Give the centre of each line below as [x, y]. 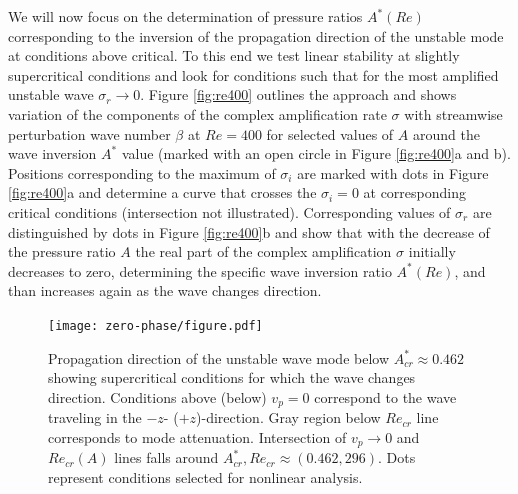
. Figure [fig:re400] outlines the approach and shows [298, 94]
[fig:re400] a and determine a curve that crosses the [162, 192]
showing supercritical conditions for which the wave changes [232, 377]
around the [446, 133]
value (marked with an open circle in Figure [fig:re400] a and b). [316, 153]
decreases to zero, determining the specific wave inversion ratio [200, 270]
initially [432, 251]
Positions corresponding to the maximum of [142, 172]
